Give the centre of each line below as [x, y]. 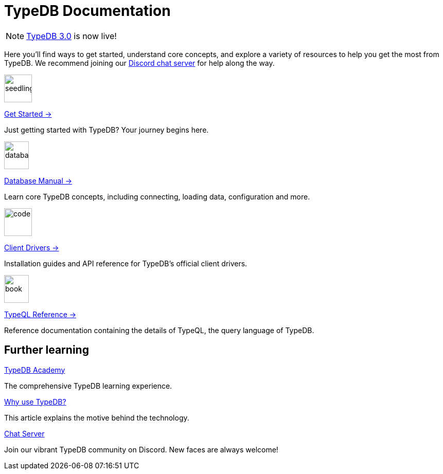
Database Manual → [38, 180]
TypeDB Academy [35, 370]
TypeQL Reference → [40, 314]
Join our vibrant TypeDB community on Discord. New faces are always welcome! [141, 449]
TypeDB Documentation [87, 11]
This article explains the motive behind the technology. [97, 417]
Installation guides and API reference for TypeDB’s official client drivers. [126, 263]
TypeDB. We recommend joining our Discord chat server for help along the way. [139, 63]
